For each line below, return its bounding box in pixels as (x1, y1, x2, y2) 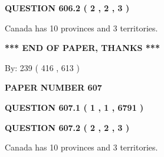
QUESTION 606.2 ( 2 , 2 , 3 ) (5, 2, 130, 14)
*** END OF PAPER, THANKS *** (5, 41, 160, 54)
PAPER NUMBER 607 (5, 81, 102, 94)
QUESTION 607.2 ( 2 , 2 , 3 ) (5, 121, 130, 133)
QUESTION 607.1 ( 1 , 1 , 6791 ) (5, 101, 144, 113)
